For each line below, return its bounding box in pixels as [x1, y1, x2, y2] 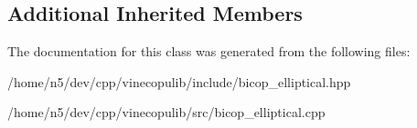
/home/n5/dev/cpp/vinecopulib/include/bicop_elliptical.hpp [7, 72, 351, 91]
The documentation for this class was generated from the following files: [7, 42, 411, 61]
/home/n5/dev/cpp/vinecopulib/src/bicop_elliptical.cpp [7, 103, 326, 122]
